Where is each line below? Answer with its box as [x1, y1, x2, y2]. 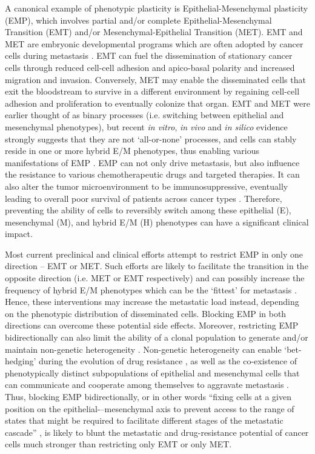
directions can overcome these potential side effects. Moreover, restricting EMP [5, 319, 299, 332]
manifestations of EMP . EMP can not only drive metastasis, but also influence [5, 156, 300, 169]
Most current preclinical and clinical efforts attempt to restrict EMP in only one [5, 247, 303, 260]
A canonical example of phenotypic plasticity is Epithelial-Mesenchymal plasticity [5, 2, 308, 14]
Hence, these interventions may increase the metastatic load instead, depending [5, 295, 299, 308]
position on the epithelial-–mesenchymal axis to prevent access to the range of [5, 402, 294, 415]
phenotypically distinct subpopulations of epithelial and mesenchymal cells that [5, 366, 300, 379]
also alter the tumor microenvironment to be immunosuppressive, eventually [5, 179, 288, 192]
